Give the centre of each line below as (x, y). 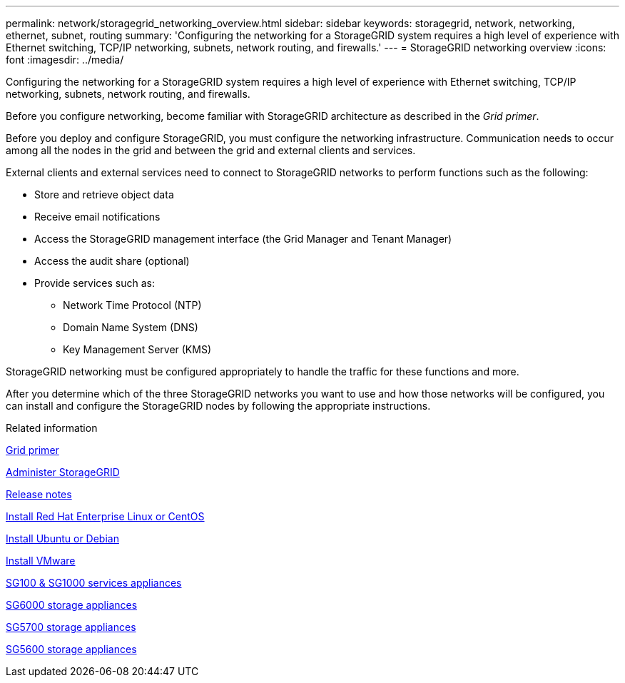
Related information (52, 428)
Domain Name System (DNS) (131, 327)
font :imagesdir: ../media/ (65, 60)
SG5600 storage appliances (71, 649)
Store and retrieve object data (104, 194)
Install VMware (41, 561)
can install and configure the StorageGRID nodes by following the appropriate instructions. (218, 406)
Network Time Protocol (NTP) (132, 305)
